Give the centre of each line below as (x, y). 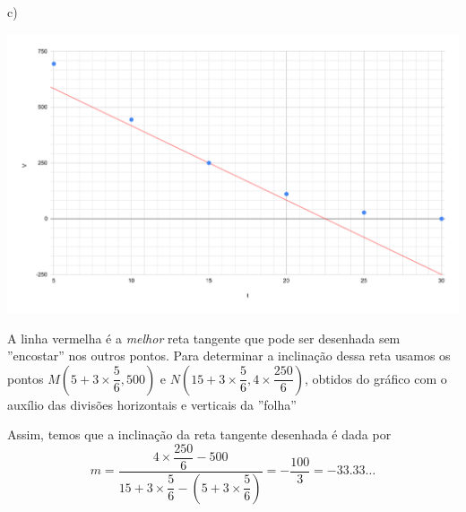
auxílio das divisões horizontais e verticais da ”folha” (152, 404)
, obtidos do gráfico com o (375, 378)
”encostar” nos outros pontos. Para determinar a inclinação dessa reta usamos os (229, 356)
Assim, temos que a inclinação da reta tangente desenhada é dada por (199, 434)
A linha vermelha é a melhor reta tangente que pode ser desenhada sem (204, 338)
